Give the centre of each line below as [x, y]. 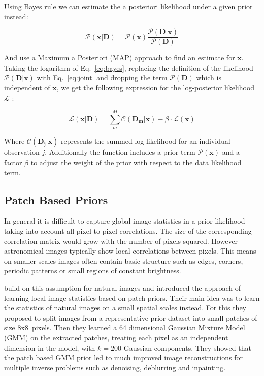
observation [22, 152]
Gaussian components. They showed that [187, 347]
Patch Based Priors [56, 199]
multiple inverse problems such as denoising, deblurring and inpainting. [115, 367]
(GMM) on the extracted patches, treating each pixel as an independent [116, 337]
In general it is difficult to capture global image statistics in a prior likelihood [125, 221]
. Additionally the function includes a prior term [120, 152]
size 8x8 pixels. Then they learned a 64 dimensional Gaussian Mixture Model [125, 327]
